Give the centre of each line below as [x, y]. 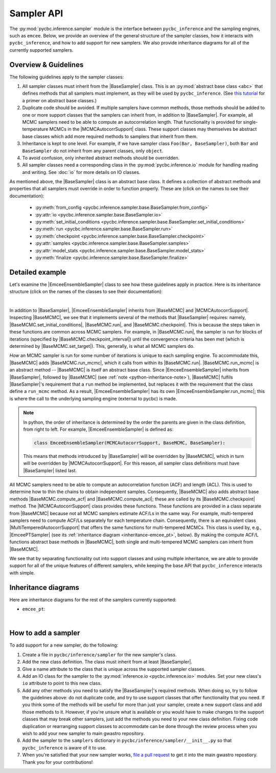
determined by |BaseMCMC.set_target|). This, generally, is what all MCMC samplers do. [102, 346]
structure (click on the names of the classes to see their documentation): [86, 292]
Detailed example [38, 272]
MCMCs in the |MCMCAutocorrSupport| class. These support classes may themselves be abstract [153, 129]
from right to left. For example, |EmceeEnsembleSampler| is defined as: [98, 429]
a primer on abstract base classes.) [60, 100]
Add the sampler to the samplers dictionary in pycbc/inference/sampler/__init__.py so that [127, 741]
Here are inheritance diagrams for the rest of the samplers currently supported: [93, 600]
